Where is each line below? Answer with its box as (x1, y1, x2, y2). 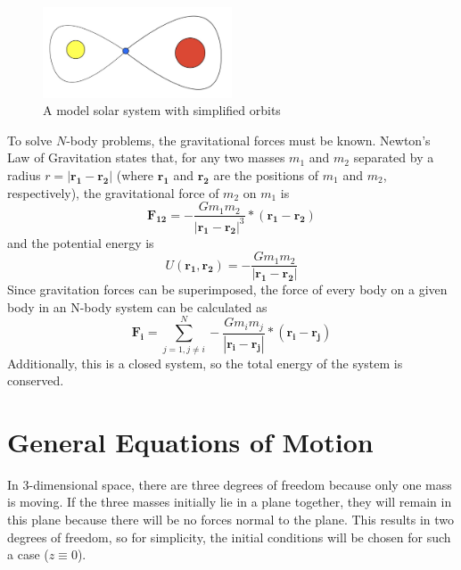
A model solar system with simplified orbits (43, 101, 281, 120)
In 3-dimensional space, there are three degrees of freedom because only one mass (7, 475, 452, 493)
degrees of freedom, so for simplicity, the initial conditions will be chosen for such (7, 527, 451, 546)
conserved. (7, 371, 64, 390)
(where (116, 166, 154, 185)
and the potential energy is (7, 233, 154, 252)
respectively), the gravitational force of (7, 183, 219, 202)
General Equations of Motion (7, 423, 374, 459)
